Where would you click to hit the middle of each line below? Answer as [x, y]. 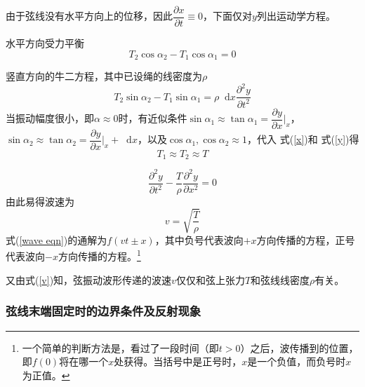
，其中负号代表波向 [199, 239]
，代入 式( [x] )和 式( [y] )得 [303, 139]
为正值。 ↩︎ [46, 375]
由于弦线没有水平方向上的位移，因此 [89, 16]
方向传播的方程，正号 [306, 239]
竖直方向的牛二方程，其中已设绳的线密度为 [104, 76]
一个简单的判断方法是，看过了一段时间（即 [120, 347]
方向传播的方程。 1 [99, 255]
